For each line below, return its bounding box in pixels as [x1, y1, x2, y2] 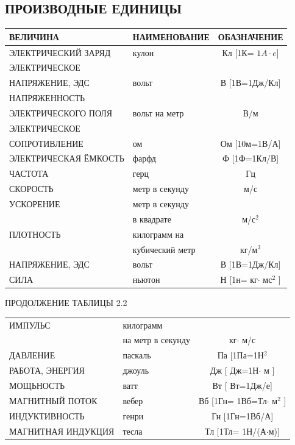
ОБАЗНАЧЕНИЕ [218, 30, 283, 43]
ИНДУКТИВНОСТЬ [9, 409, 85, 422]
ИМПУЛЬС [9, 318, 51, 331]
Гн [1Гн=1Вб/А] [211, 409, 274, 422]
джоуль [123, 364, 149, 377]
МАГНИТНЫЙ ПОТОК [9, 394, 98, 407]
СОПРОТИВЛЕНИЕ [9, 137, 84, 149]
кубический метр [132, 243, 196, 255]
